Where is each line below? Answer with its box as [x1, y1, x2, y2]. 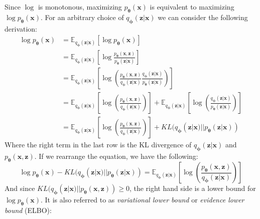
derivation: [5, 23, 38, 34]
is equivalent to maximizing [150, 2, 234, 12]
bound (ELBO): [5, 204, 52, 215]
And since [5, 183, 35, 193]
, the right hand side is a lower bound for [129, 183, 256, 193]
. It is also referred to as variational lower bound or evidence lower [41, 194, 244, 204]
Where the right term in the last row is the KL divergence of [5, 139, 192, 150]
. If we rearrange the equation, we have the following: [34, 151, 198, 161]
